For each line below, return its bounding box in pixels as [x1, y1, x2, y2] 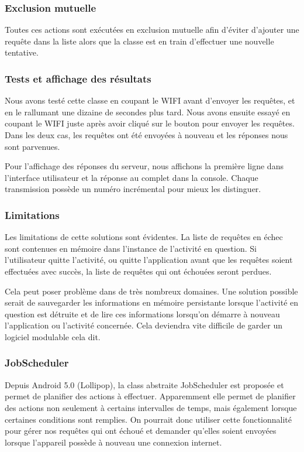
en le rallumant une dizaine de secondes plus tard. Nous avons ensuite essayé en [5, 105, 291, 118]
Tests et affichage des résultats [5, 71, 151, 85]
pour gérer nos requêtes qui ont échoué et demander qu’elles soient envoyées [5, 424, 277, 437]
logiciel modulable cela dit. [5, 330, 101, 343]
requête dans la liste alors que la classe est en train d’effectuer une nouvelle [5, 35, 274, 47]
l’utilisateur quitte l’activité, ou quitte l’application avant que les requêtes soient [5, 254, 293, 266]
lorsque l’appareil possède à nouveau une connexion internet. [5, 436, 222, 448]
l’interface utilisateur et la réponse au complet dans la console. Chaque [5, 171, 258, 183]
